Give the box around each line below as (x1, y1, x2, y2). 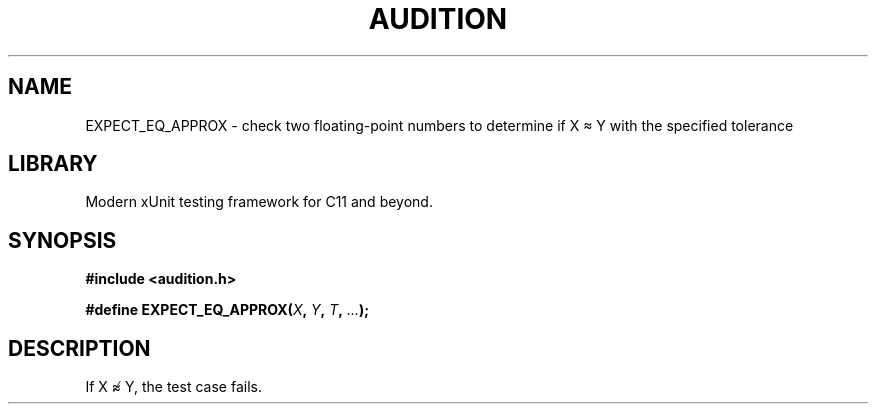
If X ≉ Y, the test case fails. (85, 378, 262, 396)
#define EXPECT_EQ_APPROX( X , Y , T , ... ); (85, 301, 370, 319)
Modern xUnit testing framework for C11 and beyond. (85, 193, 433, 211)
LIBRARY (8, 151, 98, 177)
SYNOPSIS (8, 227, 117, 253)
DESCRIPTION (8, 335, 151, 361)
